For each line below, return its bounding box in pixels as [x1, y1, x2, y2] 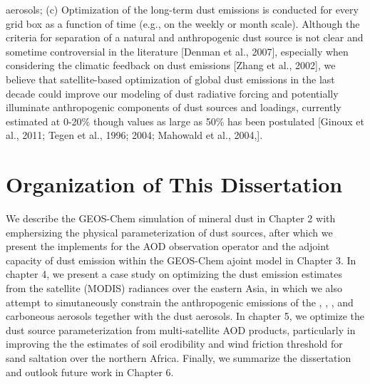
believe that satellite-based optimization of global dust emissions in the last [6, 71, 335, 86]
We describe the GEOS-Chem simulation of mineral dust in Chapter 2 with [6, 211, 336, 226]
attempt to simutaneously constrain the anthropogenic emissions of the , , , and [6, 294, 354, 309]
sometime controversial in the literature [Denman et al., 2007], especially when [6, 43, 349, 58]
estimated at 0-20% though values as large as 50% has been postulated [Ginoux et [6, 113, 365, 128]
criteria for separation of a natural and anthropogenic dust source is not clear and [6, 30, 364, 45]
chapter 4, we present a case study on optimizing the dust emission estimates [6, 266, 342, 281]
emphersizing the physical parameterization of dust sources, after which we [6, 224, 333, 239]
